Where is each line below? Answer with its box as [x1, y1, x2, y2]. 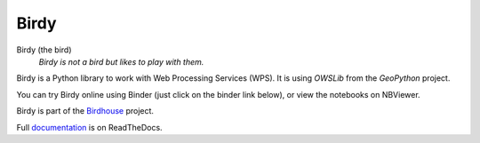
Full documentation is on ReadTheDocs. [16, 122, 164, 132]
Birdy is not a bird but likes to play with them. [38, 56, 204, 67]
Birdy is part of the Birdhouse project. [16, 106, 155, 116]
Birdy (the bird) [16, 44, 72, 55]
